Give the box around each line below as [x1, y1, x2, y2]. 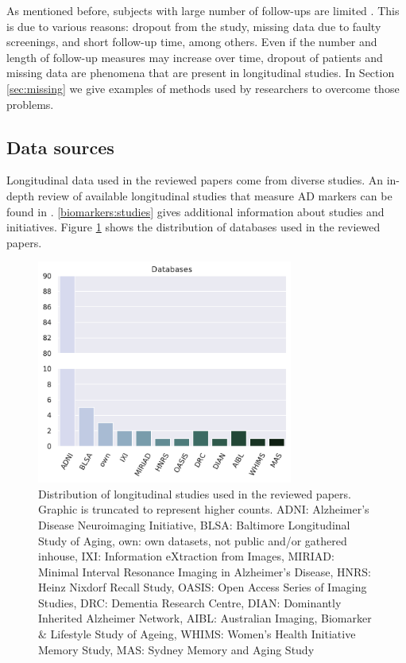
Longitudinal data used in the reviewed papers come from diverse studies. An [6, 172, 384, 188]
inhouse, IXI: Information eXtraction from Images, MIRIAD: [38, 548, 334, 564]
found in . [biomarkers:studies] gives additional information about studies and [6, 203, 385, 219]
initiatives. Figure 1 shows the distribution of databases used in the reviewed [6, 219, 381, 235]
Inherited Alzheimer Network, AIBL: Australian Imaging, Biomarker [38, 610, 372, 626]
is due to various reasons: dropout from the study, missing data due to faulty [6, 17, 381, 34]
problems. [6, 95, 54, 112]
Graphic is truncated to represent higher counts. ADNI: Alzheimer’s [38, 501, 369, 518]
